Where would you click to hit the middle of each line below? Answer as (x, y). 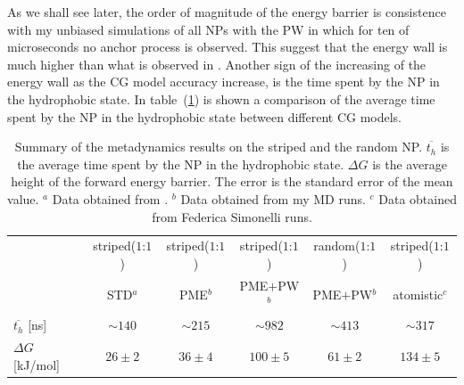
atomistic (418, 294)
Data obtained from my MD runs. (273, 198)
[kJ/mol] (37, 364)
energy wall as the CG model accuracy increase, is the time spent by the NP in (224, 82)
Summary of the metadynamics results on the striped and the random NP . (219, 147)
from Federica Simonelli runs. (232, 216)
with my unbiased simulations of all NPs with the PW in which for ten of (208, 29)
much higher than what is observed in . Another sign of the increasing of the (217, 64)
